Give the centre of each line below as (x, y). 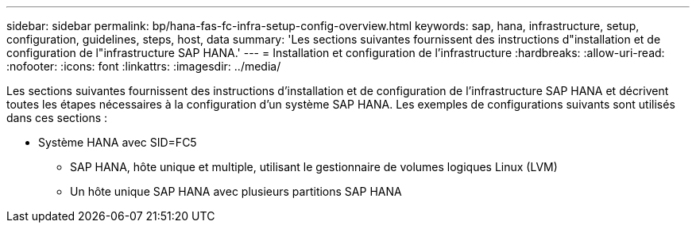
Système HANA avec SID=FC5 (118, 142)
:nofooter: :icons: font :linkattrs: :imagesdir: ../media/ (144, 66)
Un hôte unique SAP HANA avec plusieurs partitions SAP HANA (236, 191)
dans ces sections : (57, 118)
